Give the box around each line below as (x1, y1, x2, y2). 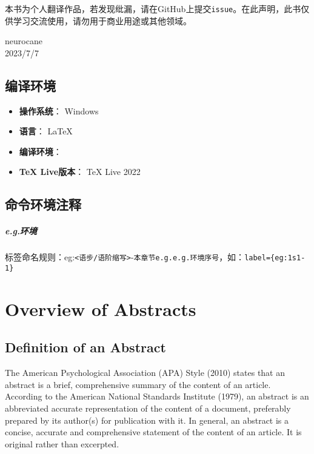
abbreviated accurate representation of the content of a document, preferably (5, 402, 291, 415)
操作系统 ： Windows (19, 104, 99, 117)
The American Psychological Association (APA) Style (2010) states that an (5, 366, 286, 379)
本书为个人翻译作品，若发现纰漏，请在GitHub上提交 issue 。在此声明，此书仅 (5, 2, 310, 15)
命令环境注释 (5, 195, 81, 214)
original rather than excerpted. (5, 437, 119, 450)
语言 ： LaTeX (19, 125, 73, 137)
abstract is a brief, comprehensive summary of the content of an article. (5, 378, 271, 390)
